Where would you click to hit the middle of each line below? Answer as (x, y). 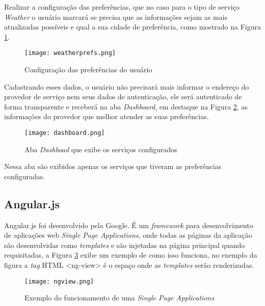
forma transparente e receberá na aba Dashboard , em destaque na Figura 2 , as (126, 106)
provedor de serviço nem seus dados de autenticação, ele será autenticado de (123, 96)
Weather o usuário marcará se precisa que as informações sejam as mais (116, 17)
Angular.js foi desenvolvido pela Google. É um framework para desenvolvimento (129, 225)
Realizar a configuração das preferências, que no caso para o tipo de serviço (122, 7)
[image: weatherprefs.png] (70, 53)
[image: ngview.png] (59, 281)
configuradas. (25, 176)
